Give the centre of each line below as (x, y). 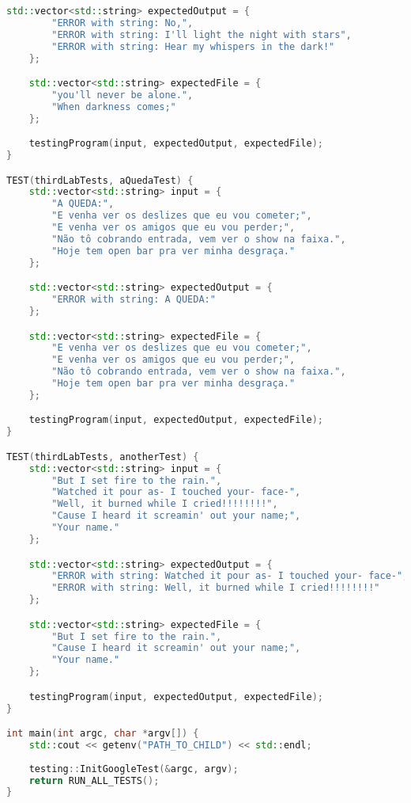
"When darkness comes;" (114, 107)
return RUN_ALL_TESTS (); (94, 780)
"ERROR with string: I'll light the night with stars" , (202, 34)
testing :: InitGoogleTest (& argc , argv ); (134, 769)
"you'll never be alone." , (123, 95)
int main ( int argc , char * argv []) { (103, 734)
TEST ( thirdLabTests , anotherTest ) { (103, 457)
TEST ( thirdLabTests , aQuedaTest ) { (100, 180)
